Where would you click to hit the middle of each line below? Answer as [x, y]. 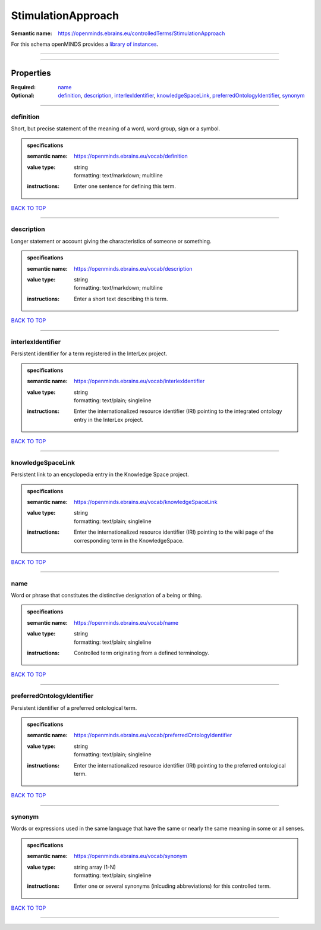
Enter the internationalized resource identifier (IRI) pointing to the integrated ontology [178, 411]
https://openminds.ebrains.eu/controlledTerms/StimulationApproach [141, 33]
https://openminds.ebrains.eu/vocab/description [133, 268]
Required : [23, 87]
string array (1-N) [95, 867]
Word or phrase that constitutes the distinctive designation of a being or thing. [107, 596]
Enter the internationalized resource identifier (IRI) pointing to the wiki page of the [174, 532]
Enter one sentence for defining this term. [125, 186]
